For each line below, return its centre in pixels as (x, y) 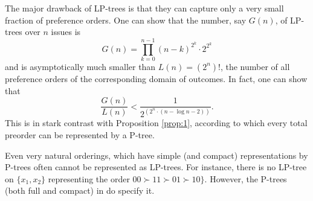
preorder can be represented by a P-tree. (80, 135)
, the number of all (255, 66)
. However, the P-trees (246, 178)
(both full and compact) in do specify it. (80, 190)
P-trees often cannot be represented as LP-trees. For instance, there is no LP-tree (156, 167)
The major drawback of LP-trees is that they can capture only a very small (144, 8)
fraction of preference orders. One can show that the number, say (126, 20)
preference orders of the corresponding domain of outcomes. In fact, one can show (156, 78)
